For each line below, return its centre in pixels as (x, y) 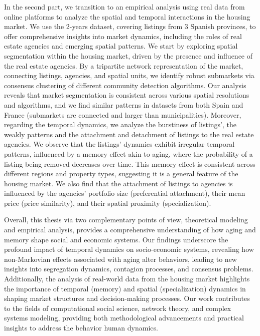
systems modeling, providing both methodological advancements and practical (124, 318)
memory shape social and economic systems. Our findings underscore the (116, 239)
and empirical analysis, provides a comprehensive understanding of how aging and (130, 230)
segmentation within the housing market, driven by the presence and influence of (128, 55)
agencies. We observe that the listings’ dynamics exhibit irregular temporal (119, 144)
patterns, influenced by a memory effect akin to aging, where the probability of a (128, 153)
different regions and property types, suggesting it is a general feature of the (121, 174)
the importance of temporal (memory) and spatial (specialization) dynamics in (125, 288)
